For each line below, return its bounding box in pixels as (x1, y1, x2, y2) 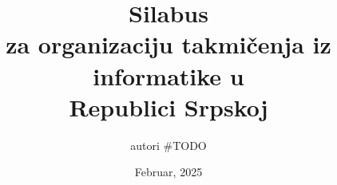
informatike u (93, 59, 244, 92)
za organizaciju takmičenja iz (6, 28, 331, 61)
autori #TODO (130, 136, 207, 153)
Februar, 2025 (134, 163, 203, 180)
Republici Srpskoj (69, 90, 268, 123)
